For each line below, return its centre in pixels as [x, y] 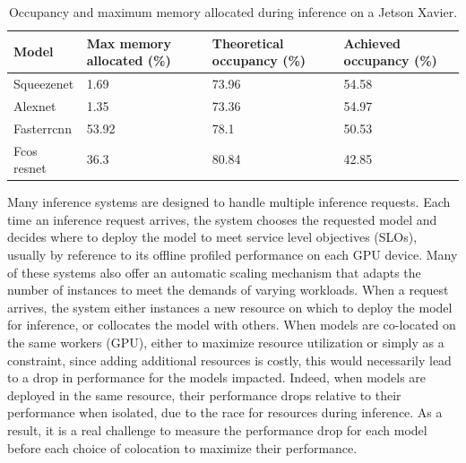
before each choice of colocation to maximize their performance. [182, 447]
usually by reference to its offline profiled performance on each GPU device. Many [233, 255]
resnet [30, 168]
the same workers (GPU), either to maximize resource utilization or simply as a [226, 342]
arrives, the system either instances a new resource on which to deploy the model [230, 307]
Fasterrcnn [43, 128]
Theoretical [248, 43]
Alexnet [35, 105]
